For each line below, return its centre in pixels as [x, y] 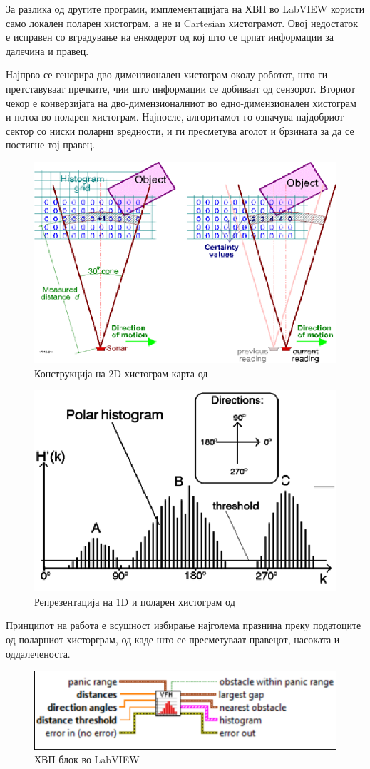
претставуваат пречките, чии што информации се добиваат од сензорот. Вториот [181, 88]
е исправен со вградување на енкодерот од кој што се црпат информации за [170, 37]
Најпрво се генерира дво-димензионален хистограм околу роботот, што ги [167, 75]
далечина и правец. [47, 50]
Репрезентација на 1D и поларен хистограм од [135, 601]
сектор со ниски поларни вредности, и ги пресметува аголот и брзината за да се [180, 130]
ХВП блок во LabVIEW [87, 759]
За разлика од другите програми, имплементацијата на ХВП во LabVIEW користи [185, 9]
